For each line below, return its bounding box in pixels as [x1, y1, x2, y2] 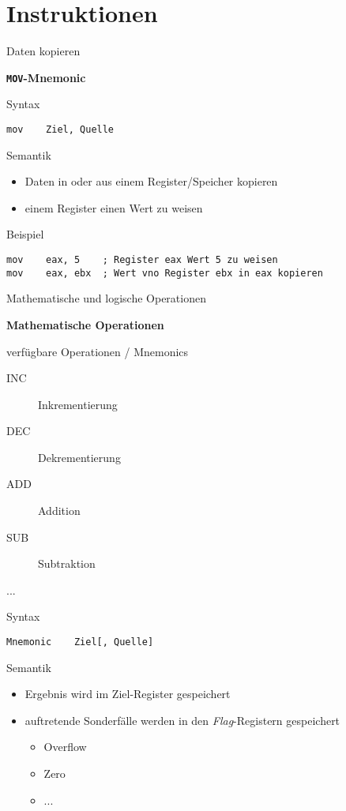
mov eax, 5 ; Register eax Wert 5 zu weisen [6, 254, 278, 265]
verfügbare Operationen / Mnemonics [6, 343, 189, 359]
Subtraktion [38, 555, 96, 572]
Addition [38, 502, 81, 519]
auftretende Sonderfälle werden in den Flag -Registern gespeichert [24, 712, 340, 728]
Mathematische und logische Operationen [6, 290, 206, 306]
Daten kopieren [6, 43, 81, 59]
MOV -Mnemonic [6, 69, 86, 85]
